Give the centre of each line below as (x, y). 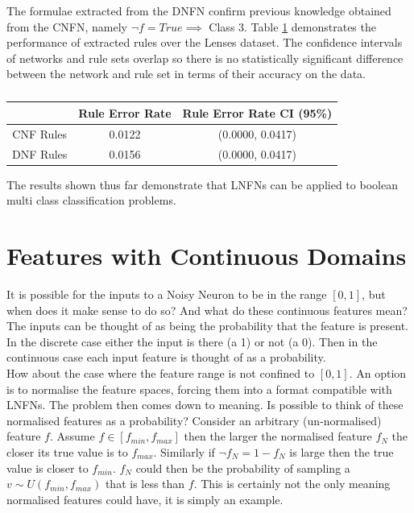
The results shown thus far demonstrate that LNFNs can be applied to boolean (202, 184)
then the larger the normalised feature (278, 436)
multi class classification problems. (91, 200)
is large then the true (342, 452)
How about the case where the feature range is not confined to (161, 373)
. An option (378, 373)
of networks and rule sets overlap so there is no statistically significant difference (205, 58)
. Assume (72, 436)
